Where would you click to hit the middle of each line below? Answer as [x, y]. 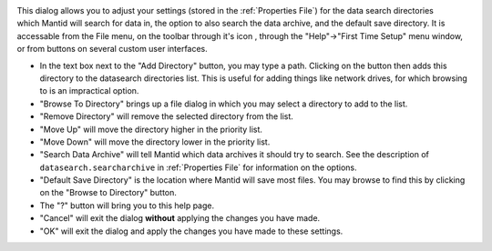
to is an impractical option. [89, 91]
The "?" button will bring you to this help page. [127, 206]
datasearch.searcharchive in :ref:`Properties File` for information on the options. [198, 167]
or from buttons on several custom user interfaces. [113, 49]
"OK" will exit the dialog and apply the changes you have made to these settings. [191, 231]
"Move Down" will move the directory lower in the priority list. [155, 142]
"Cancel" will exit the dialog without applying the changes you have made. [180, 218]
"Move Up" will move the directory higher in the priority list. [151, 129]
